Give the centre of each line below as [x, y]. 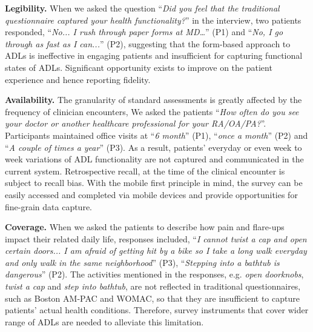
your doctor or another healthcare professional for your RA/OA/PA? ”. [136, 123]
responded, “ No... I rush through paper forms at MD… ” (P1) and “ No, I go [144, 32]
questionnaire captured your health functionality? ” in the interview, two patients [153, 20]
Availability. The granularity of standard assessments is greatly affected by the [153, 100]
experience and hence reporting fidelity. [78, 79]
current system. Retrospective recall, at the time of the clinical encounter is [145, 171]
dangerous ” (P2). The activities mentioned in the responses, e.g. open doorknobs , [154, 274]
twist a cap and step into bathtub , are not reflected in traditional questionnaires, [153, 286]
